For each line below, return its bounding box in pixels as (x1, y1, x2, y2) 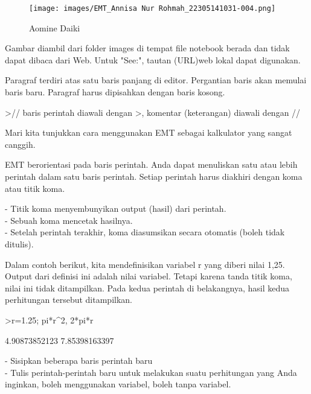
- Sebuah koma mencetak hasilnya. (5, 214, 133, 226)
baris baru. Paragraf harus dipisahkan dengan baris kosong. (5, 86, 225, 98)
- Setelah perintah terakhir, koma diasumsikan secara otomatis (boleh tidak (5, 226, 285, 238)
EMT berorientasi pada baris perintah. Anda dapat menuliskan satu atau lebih (5, 158, 298, 171)
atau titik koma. (5, 182, 65, 194)
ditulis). (5, 237, 34, 250)
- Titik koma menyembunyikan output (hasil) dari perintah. (5, 202, 226, 215)
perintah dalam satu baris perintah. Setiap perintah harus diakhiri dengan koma (5, 170, 303, 182)
